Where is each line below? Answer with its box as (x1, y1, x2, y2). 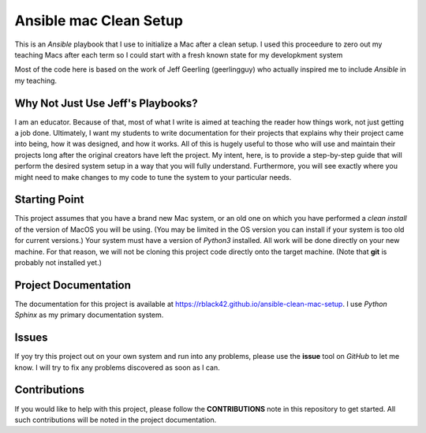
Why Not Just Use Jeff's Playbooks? (14, 96, 198, 110)
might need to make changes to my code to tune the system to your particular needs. (14, 172, 292, 181)
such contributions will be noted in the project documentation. (14, 415, 217, 424)
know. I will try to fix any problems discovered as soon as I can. (14, 363, 220, 372)
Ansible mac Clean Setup (14, 12, 183, 29)
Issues (14, 331, 48, 345)
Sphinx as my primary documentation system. (14, 310, 164, 319)
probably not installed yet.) (14, 258, 103, 267)
